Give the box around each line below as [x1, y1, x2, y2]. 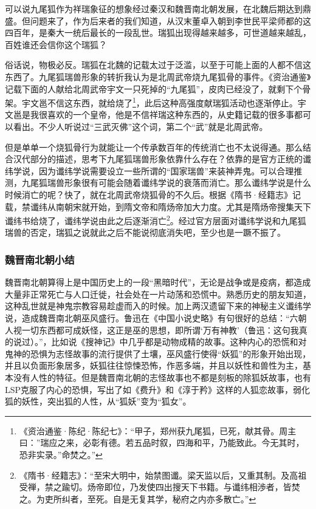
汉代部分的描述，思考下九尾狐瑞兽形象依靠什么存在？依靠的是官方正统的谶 [13, 152, 311, 165]
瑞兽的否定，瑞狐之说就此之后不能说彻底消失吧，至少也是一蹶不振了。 [5, 226, 286, 239]
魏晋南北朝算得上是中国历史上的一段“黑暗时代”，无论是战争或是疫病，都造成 [5, 276, 311, 289]
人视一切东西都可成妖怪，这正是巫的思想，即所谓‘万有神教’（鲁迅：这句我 [5, 323, 299, 336]
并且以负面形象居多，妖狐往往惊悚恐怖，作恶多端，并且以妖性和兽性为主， [5, 359, 303, 372]
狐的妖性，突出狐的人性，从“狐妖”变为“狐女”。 [5, 395, 191, 408]
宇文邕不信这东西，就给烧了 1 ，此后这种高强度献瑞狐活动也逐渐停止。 [21, 95, 298, 109]
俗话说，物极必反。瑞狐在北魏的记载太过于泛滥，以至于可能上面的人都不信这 [5, 58, 311, 71]
